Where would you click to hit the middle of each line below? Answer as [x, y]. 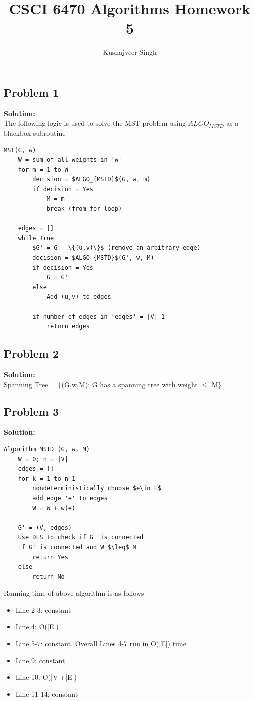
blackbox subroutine [35, 132]
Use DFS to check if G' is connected [81, 538]
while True [36, 238]
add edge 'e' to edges [70, 498]
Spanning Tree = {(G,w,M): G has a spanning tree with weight [101, 384]
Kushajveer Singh [130, 52]
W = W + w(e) [54, 508]
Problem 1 [31, 92]
